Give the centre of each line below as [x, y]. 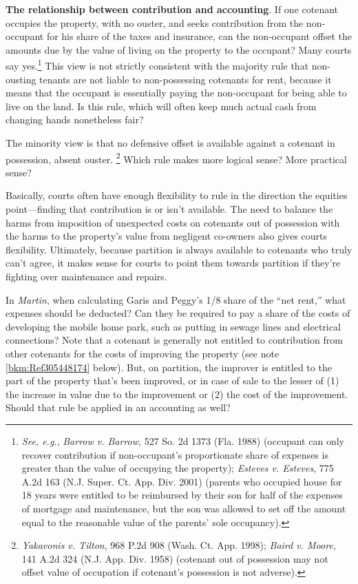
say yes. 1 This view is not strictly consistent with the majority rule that [157, 65]
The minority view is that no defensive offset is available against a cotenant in [170, 143]
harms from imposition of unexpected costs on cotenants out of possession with [173, 222]
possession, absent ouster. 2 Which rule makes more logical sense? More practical [176, 158]
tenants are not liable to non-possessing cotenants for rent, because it [186, 79]
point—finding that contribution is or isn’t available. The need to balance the [169, 209]
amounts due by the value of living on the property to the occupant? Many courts [179, 49]
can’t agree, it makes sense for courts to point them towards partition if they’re [173, 263]
